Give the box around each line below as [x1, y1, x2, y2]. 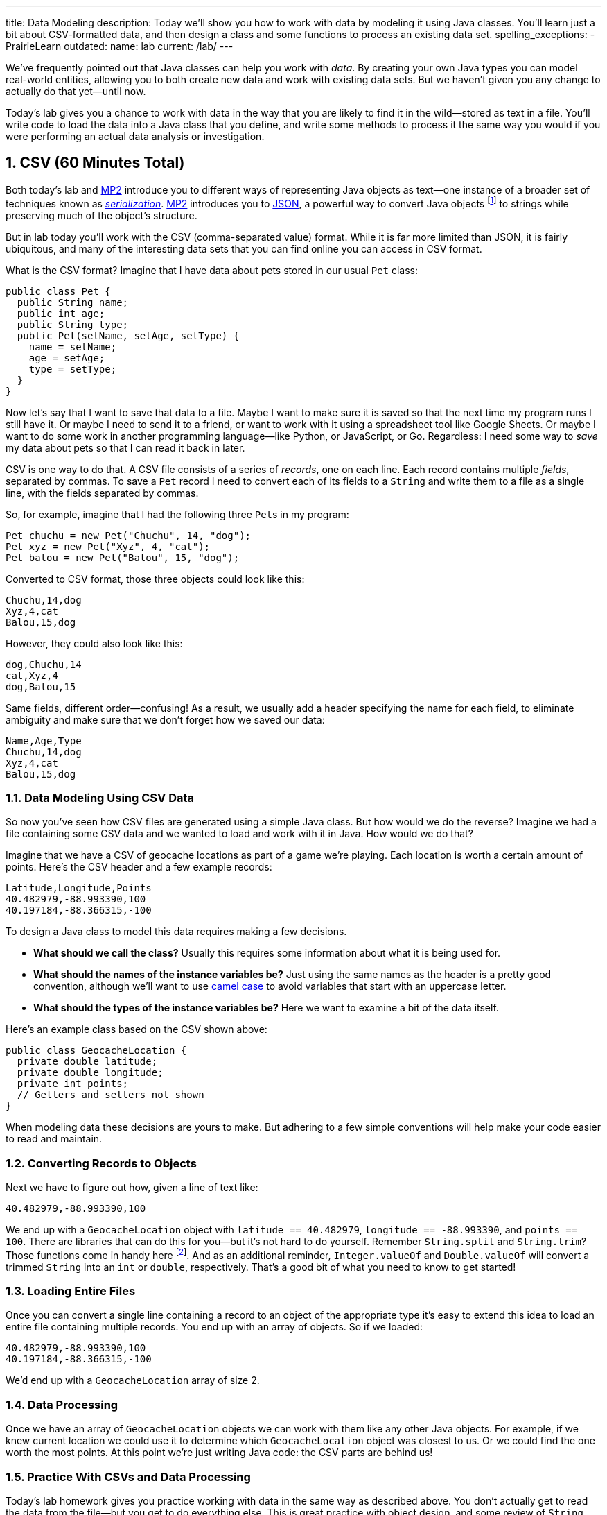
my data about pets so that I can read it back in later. [6, 441, 245, 454]
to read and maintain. [6, 1133, 103, 1145]
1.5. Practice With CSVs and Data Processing [6, 1469, 251, 1484]
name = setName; [28, 341, 117, 352]
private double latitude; [17, 1056, 158, 1068]
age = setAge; [28, 352, 105, 363]
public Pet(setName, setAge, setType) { [17, 329, 240, 341]
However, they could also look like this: [6, 637, 183, 649]
